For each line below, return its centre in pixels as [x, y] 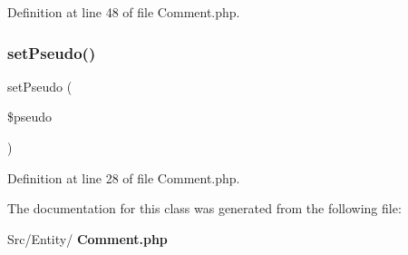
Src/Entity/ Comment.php [87, 238]
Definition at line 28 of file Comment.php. [124, 177]
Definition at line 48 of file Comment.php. [124, 12]
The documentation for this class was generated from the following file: [204, 208]
